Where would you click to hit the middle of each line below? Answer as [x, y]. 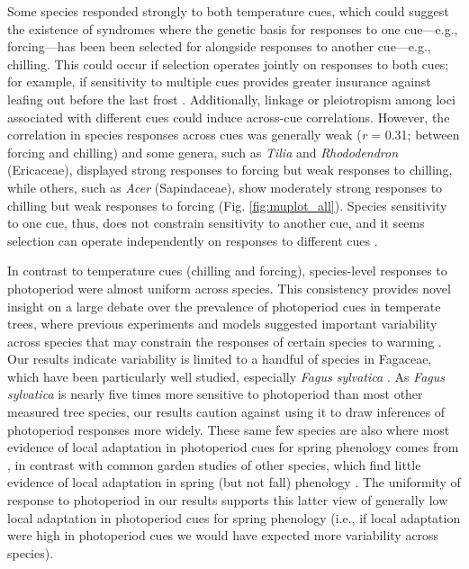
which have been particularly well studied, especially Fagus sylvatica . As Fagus [226, 376]
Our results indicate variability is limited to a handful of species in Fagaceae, [220, 359]
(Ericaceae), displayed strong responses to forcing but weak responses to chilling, [230, 170]
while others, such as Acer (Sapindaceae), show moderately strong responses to [225, 187]
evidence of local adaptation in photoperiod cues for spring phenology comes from [233, 447]
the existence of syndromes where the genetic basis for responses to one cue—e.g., [233, 28]
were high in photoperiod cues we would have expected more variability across [223, 535]
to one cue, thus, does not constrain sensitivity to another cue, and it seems [216, 223]
